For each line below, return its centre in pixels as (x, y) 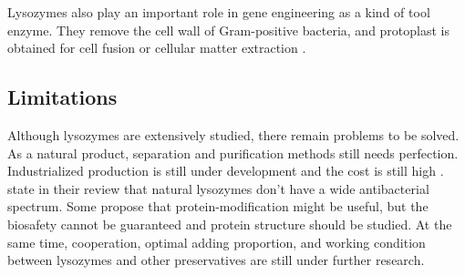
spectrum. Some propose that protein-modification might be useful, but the (218, 206)
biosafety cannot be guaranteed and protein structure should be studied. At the (230, 224)
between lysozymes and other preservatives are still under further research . (216, 260)
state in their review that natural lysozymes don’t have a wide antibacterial (218, 188)
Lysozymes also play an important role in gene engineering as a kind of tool (219, 12)
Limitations (62, 97)
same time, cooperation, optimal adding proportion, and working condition (217, 242)
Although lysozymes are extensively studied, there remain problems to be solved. (233, 134)
